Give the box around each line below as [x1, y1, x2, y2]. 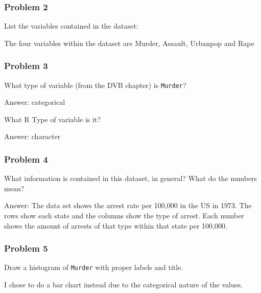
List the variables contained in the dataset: [4, 20, 138, 31]
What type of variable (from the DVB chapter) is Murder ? [4, 79, 186, 90]
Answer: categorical [4, 97, 65, 107]
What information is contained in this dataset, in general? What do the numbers [4, 173, 257, 184]
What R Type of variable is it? [4, 114, 101, 124]
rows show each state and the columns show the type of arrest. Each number [4, 210, 244, 221]
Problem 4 [4, 152, 48, 165]
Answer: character [4, 131, 61, 142]
